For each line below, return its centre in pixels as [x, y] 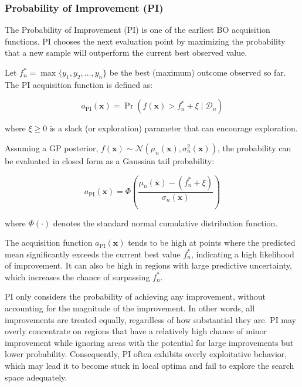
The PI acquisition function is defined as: [79, 84]
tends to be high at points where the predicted [212, 242]
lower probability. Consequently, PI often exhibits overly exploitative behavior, [146, 354]
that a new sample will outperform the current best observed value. [126, 52]
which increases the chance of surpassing [77, 276]
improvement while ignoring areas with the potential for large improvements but [149, 342]
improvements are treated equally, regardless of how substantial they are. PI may [151, 319]
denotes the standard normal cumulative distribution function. [165, 223]
